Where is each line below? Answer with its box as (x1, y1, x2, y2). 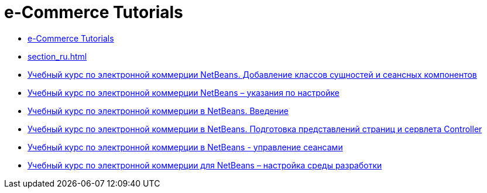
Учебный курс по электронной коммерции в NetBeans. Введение (28, 105, 289, 116)
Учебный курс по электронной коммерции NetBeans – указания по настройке (28, 87, 339, 98)
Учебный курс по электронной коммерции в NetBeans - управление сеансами (28, 142, 343, 152)
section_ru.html (28, 51, 87, 61)
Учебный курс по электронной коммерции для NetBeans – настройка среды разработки (28, 160, 382, 170)
